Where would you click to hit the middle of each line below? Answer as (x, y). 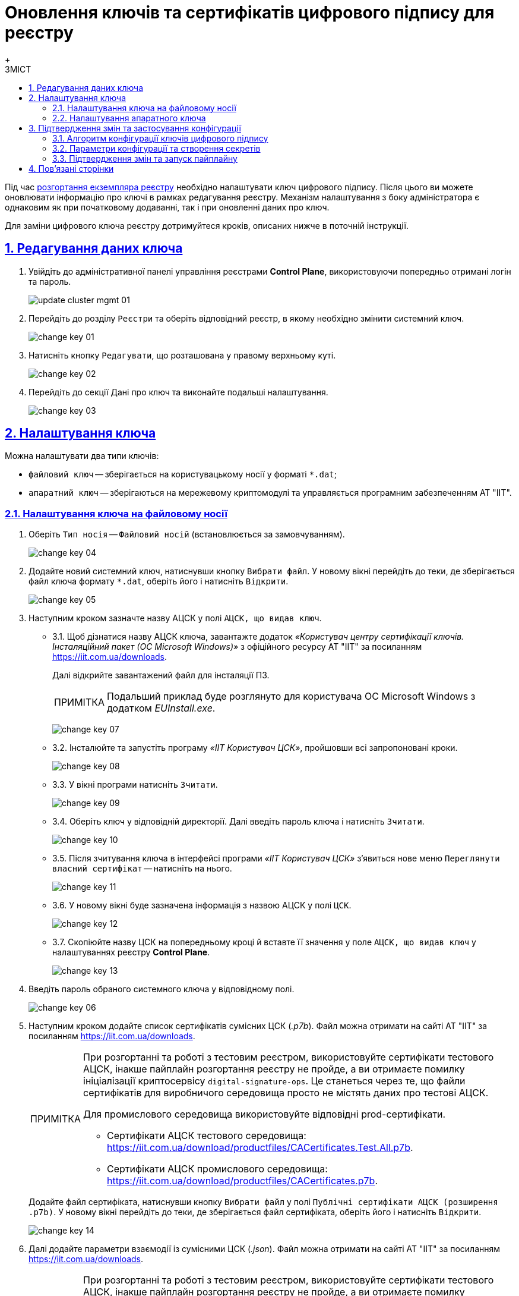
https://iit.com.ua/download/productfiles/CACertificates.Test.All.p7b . (260, 1148)
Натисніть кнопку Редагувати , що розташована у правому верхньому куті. (182, 355)
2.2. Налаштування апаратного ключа (129, 118)
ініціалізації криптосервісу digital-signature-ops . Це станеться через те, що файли (274, 1081)
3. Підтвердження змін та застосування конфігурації (135, 128)
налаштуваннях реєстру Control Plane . (131, 952)
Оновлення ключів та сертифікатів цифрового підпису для (250, 12)
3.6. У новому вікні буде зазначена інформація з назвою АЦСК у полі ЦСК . (202, 905)
